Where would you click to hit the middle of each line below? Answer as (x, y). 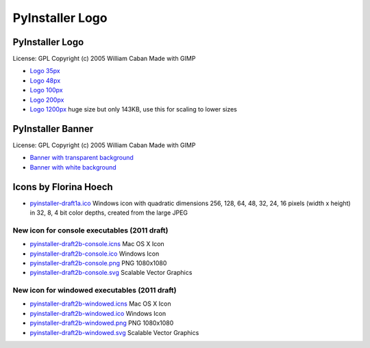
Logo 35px (45, 71)
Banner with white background (73, 167)
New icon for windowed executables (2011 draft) (95, 291)
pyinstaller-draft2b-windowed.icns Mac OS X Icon (100, 304)
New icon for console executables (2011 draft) (90, 230)
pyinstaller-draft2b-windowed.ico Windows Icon (98, 313)
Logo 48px (45, 80)
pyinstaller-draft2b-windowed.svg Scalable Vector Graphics (114, 332)
